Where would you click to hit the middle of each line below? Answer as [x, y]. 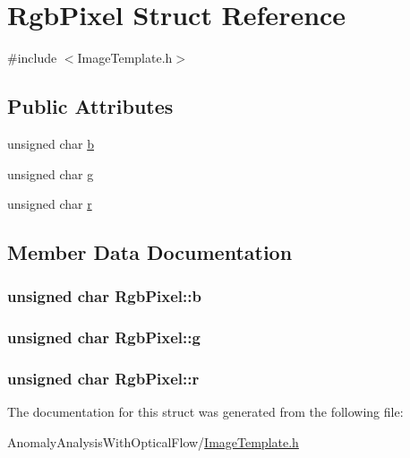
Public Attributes [90, 106]
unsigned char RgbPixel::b [104, 296]
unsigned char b [51, 143]
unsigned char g [51, 173]
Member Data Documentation [150, 252]
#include [32, 58]
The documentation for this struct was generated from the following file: [205, 412]
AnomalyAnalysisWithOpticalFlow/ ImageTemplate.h [153, 441]
